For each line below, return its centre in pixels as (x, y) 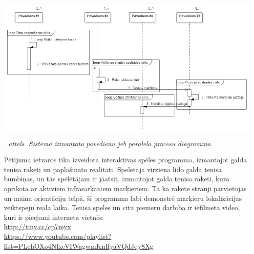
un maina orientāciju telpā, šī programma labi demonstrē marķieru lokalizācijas (123, 198)
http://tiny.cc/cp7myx (38, 226)
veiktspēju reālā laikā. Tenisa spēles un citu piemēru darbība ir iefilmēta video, (122, 207)
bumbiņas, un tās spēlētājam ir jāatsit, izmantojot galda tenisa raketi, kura (117, 179)
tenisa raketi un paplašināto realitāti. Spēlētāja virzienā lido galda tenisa (113, 169)
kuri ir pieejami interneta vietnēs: (54, 217)
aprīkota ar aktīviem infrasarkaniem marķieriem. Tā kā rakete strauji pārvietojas (125, 188)
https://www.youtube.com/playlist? (58, 236)
